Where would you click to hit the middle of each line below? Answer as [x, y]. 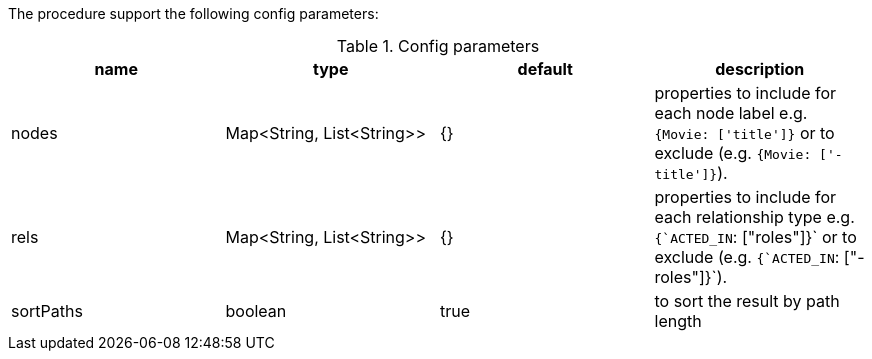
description [760, 69]
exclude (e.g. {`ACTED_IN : [747, 257]
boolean [256, 311]
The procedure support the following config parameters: [193, 13]
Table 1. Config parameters [438, 46]
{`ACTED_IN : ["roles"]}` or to [755, 237]
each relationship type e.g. [754, 217]
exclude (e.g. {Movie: [733, 153]
